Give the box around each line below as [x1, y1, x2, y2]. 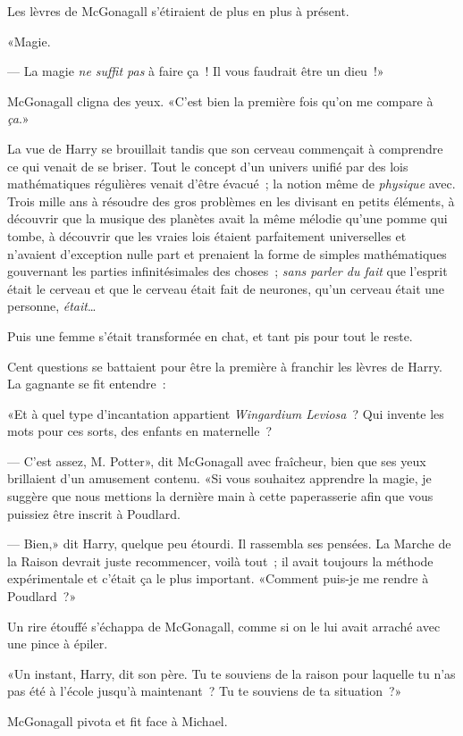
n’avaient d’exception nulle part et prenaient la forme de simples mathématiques [7, 244, 447, 263]
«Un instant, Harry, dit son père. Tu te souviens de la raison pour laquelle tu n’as [7, 664, 456, 682]
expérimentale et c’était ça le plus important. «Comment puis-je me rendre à [7, 569, 429, 588]
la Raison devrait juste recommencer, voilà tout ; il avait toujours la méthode [7, 551, 434, 570]
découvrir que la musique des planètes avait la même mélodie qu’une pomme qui [7, 209, 448, 228]
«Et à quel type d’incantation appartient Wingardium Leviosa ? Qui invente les [7, 404, 444, 422]
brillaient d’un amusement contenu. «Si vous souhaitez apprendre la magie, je [7, 469, 432, 488]
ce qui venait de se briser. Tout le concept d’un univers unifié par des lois [7, 156, 408, 175]
